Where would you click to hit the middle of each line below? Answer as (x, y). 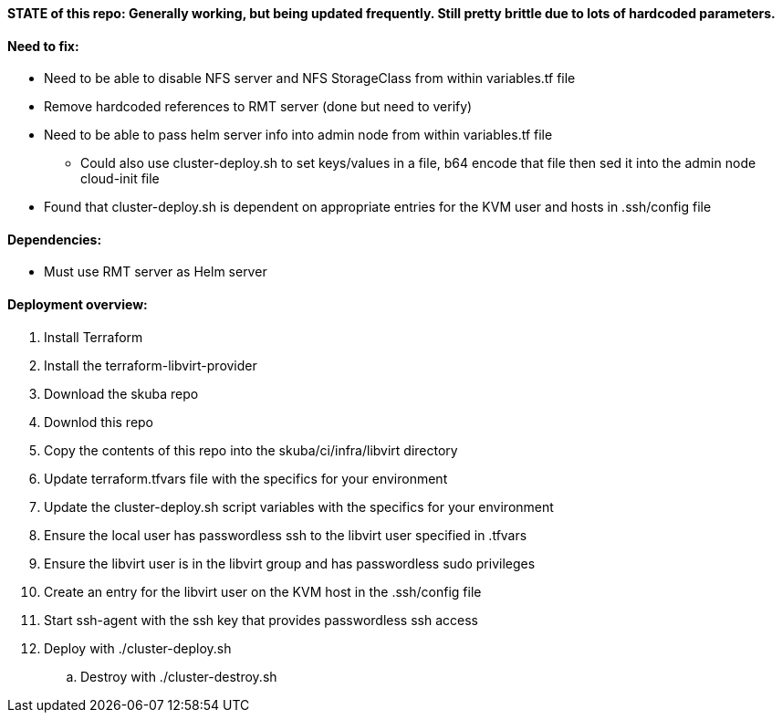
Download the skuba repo (121, 393)
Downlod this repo (99, 422)
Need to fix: (43, 46)
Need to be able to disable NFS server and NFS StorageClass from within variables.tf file (310, 78)
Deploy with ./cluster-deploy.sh (138, 648)
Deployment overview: (78, 305)
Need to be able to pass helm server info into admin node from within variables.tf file (298, 135)
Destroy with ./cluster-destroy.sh (179, 676)
